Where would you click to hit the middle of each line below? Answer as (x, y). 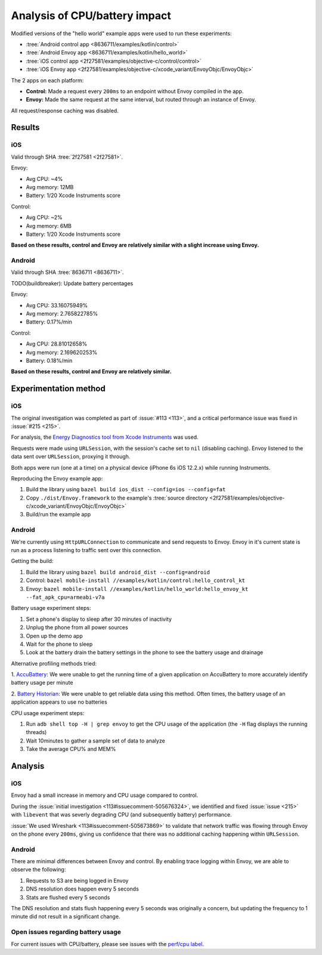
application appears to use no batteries (59, 702)
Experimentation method (58, 389)
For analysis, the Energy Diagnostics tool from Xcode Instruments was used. (105, 437)
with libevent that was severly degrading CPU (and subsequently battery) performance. (121, 815)
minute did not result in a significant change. (66, 917)
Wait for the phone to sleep (59, 644)
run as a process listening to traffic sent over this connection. (86, 550)
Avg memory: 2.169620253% (62, 352)
